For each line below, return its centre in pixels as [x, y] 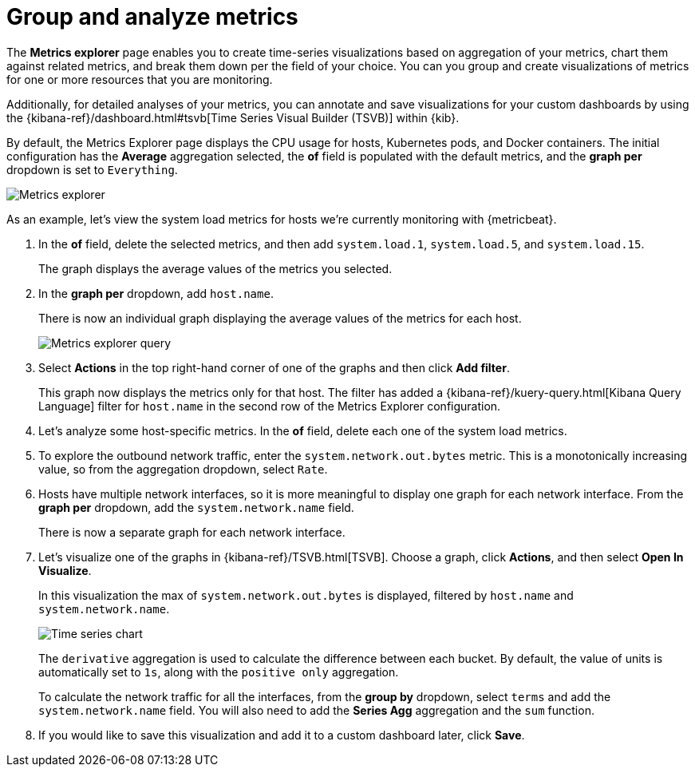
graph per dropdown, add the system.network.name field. [196, 507]
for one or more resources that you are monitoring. [140, 79]
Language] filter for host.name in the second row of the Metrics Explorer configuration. [270, 406]
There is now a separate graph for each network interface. [192, 532]
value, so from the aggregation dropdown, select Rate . [183, 469]
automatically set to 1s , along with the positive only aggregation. [219, 672]
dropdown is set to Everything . [92, 169]
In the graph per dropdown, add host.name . [156, 293]
